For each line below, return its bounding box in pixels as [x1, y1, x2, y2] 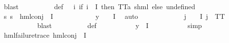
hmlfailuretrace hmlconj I [3, 29, 86, 40]
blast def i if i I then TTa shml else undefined [3, 1, 196, 11]
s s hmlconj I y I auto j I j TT [3, 11, 225, 21]
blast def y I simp [37, 20, 202, 30]
